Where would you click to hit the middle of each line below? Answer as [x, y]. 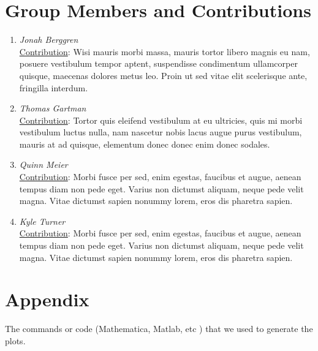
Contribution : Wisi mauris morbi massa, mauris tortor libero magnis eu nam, [165, 51]
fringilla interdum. [54, 87]
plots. [15, 340]
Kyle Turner [42, 221]
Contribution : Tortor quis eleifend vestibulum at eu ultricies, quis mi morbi [161, 120]
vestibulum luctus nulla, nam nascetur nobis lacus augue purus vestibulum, [161, 132]
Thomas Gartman [53, 108]
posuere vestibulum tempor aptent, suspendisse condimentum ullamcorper [158, 63]
